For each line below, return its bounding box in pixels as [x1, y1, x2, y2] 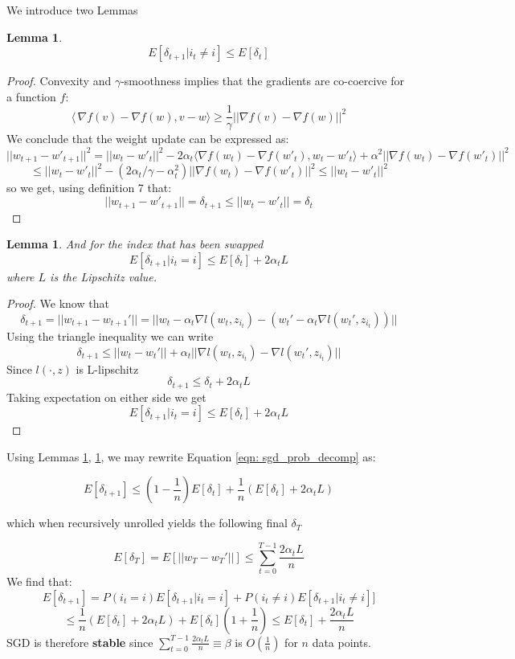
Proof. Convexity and [6, 72, 112, 89]
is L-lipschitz [76, 360, 139, 377]
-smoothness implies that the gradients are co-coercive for [121, 72, 404, 89]
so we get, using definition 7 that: [6, 179, 172, 196]
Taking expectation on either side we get [6, 388, 206, 405]
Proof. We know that [6, 295, 109, 312]
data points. [312, 633, 371, 650]
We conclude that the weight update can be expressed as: [6, 130, 289, 147]
